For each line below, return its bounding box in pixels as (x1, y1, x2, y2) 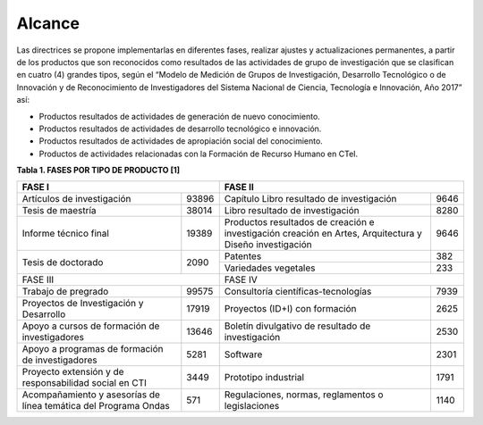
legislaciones (224, 400, 280, 412)
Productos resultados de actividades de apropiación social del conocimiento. (38, 136, 324, 146)
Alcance (16, 13, 80, 33)
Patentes (224, 250, 262, 262)
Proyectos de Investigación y (21, 297, 144, 310)
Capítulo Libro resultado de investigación (224, 193, 397, 205)
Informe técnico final (21, 228, 109, 240)
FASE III (21, 273, 55, 286)
